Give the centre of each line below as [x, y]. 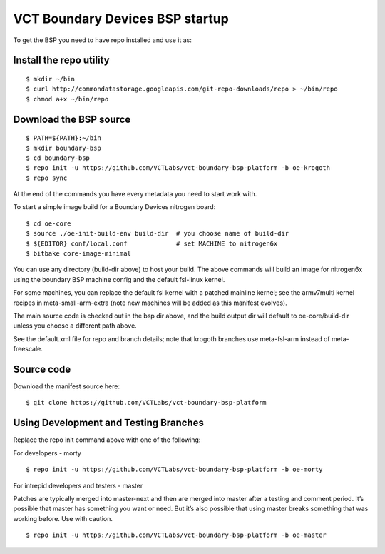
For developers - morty [47, 453]
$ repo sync [47, 178]
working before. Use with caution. [63, 518]
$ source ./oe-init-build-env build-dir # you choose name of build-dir [158, 233]
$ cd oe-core [48, 223]
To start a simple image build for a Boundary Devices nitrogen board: [114, 207]
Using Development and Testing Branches [109, 423]
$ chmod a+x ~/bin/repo [67, 99]
